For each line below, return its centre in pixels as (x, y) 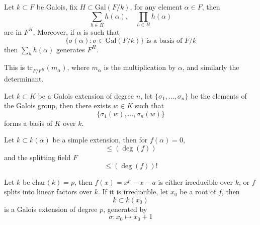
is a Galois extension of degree (51, 209)
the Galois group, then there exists (58, 105)
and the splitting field (37, 157)
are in (13, 31)
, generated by (125, 209)
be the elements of (219, 95)
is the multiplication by (140, 67)
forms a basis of (28, 123)
